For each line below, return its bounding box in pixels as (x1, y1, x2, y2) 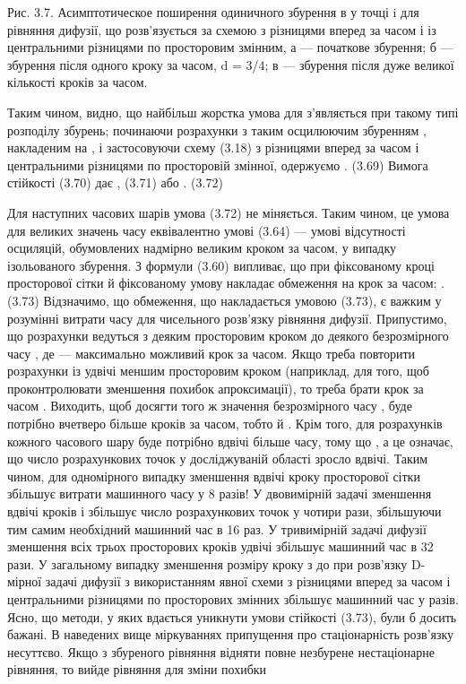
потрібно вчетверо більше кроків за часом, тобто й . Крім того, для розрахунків (7, 414, 443, 433)
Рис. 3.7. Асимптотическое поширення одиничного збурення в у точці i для (7, 3, 419, 21)
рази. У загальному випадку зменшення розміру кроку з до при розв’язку (7, 554, 408, 573)
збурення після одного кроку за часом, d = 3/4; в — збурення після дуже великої (7, 55, 454, 74)
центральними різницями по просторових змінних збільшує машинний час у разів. (7, 590, 459, 608)
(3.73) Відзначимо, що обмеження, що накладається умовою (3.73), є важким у (7, 290, 442, 309)
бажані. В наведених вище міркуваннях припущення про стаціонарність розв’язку (7, 625, 454, 644)
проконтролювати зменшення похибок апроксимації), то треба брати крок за (7, 378, 424, 397)
